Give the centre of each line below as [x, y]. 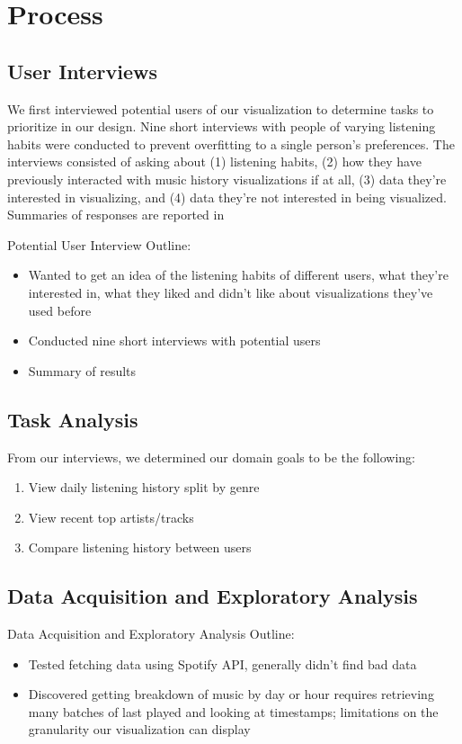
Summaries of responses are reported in [116, 215]
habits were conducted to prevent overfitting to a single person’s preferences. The [231, 143]
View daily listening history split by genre [144, 487]
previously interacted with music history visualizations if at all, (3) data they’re [227, 179]
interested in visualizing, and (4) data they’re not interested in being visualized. [227, 197]
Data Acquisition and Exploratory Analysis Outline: [151, 634]
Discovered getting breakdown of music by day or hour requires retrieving [231, 694]
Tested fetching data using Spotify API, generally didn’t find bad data [222, 663]
